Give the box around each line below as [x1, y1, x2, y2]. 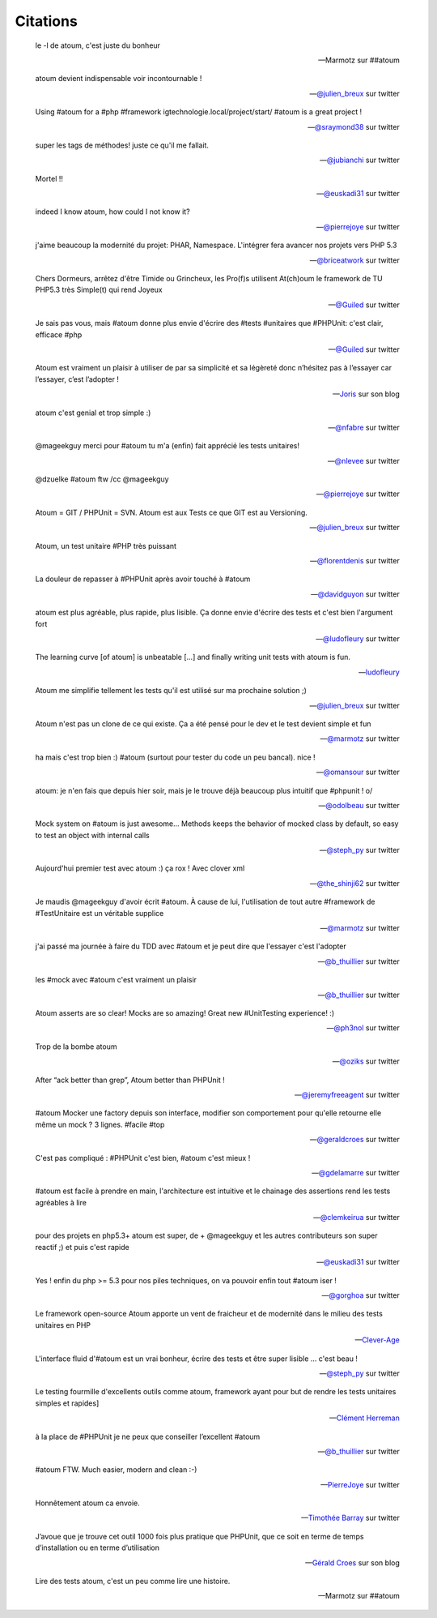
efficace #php [35, 329, 83, 340]
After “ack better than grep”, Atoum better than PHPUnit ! [35, 1075, 226, 1085]
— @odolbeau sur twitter [318, 800, 400, 810]
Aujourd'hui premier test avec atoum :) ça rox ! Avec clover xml [35, 863, 245, 873]
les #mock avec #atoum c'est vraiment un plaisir [35, 975, 197, 985]
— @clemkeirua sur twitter [312, 1213, 400, 1222]
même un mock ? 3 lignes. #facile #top [35, 1119, 165, 1129]
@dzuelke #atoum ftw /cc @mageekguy [35, 474, 169, 484]
